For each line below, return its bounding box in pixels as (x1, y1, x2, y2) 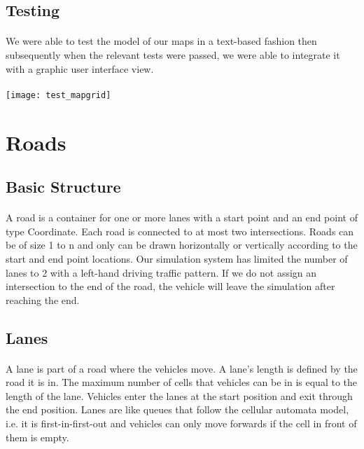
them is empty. (6, 429, 69, 444)
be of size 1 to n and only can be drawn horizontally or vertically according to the (6, 237, 358, 252)
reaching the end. (6, 292, 80, 307)
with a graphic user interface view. (6, 61, 154, 76)
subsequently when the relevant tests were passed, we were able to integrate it (6, 47, 340, 62)
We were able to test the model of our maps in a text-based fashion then (6, 34, 317, 48)
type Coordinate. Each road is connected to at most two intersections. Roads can (6, 223, 354, 238)
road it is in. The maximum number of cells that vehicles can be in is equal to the (6, 375, 358, 389)
